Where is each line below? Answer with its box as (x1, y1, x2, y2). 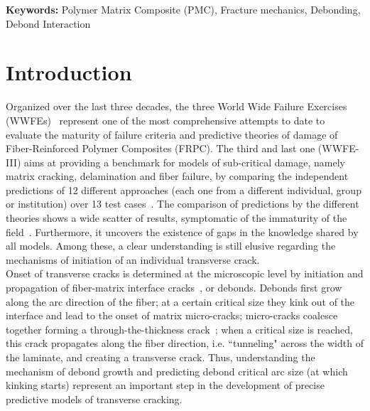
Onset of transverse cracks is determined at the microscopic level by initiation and (6, 266, 364, 281)
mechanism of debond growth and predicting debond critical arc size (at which (6, 363, 348, 378)
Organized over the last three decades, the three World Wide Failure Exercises (6, 99, 347, 114)
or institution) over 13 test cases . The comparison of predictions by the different (6, 196, 359, 211)
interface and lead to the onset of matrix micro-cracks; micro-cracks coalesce (6, 308, 338, 323)
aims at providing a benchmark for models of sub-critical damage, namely (24, 154, 345, 169)
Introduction (6, 58, 132, 87)
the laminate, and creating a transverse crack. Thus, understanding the (6, 350, 315, 364)
